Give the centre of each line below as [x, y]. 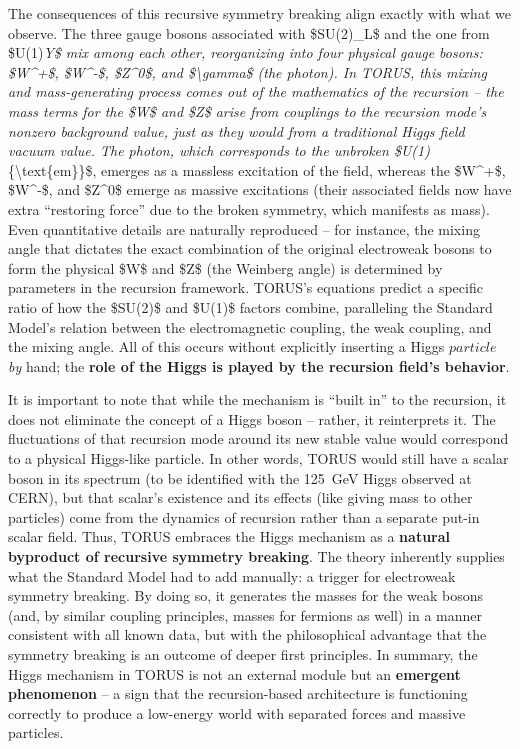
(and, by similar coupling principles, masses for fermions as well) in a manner [245, 614]
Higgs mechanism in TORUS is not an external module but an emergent [234, 673]
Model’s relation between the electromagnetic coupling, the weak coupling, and [250, 326]
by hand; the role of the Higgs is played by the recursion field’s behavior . [259, 365]
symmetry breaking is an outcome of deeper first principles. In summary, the [243, 654]
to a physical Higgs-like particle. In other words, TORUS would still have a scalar [258, 458]
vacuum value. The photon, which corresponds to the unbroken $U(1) [219, 150]
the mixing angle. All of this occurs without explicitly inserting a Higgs [226, 346]
